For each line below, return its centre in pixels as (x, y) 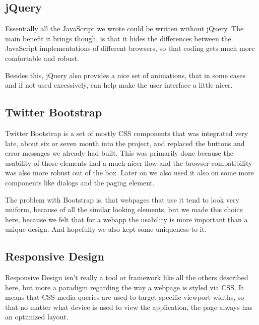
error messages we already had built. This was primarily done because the (119, 153)
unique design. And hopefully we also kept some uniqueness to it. (106, 229)
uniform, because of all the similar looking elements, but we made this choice (124, 209)
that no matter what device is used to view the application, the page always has (129, 307)
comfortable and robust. (42, 58)
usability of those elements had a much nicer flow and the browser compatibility (129, 162)
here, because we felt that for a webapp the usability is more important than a (126, 219)
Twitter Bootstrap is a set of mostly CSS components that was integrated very (127, 133)
